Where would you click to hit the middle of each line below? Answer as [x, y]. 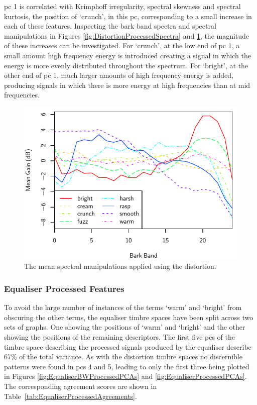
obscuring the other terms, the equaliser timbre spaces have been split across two [129, 317]
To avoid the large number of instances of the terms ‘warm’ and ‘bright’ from [123, 307]
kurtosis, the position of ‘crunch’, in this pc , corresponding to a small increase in [128, 16]
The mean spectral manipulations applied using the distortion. [120, 266]
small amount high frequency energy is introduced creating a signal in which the [127, 55]
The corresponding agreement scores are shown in [81, 386]
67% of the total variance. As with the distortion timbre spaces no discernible [123, 357]
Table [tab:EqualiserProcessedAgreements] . [71, 396]
